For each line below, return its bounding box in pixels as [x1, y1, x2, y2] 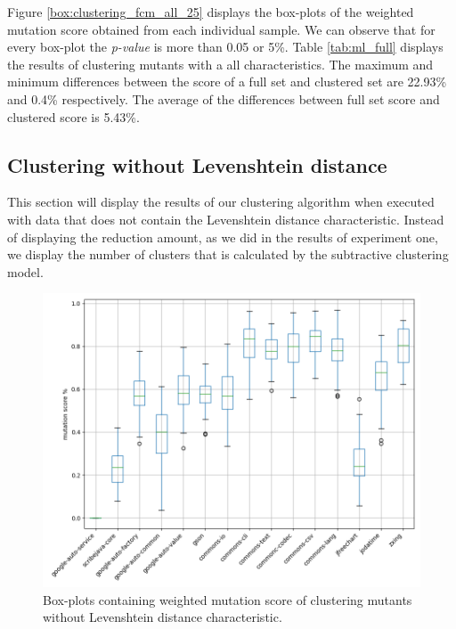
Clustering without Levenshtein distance [7, 151, 387, 178]
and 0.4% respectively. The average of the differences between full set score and [7, 89, 440, 108]
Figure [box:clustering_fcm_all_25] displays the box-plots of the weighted [7, 3, 414, 20]
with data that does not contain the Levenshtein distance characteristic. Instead [7, 209, 444, 228]
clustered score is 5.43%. [7, 107, 140, 126]
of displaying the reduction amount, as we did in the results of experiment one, [7, 227, 438, 246]
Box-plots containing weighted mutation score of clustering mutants [43, 590, 412, 609]
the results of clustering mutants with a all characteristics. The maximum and [7, 54, 434, 73]
